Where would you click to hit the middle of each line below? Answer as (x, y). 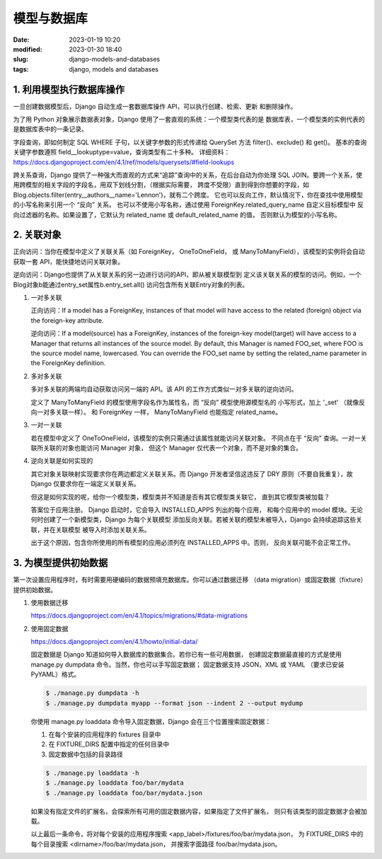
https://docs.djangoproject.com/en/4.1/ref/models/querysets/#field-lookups (124, 162)
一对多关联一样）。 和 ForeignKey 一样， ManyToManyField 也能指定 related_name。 (159, 412)
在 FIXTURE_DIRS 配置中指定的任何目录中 (109, 744)
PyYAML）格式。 (56, 674)
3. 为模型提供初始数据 (60, 563)
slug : (21, 59)
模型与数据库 (51, 18)
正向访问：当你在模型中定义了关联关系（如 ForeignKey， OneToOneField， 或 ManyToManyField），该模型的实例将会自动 (189, 252)
